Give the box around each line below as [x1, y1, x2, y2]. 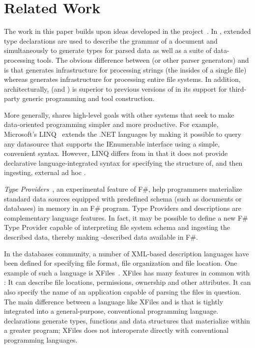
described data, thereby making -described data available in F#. [4, 232, 198, 242]
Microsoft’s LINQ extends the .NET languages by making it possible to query [4, 129, 242, 139]
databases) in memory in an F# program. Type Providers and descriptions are [4, 203, 241, 213]
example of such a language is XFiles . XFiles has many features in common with [4, 267, 250, 277]
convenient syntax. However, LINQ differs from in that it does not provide [4, 148, 228, 158]
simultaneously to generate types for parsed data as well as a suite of [4, 45, 212, 55]
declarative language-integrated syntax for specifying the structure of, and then [4, 157, 243, 168]
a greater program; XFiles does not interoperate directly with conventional [4, 325, 229, 335]
